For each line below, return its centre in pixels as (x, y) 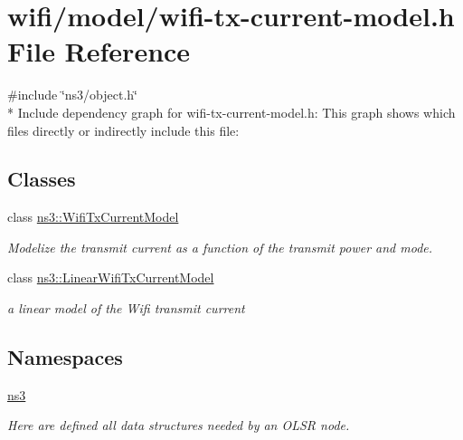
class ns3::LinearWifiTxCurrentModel (111, 277)
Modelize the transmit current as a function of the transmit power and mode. (220, 247)
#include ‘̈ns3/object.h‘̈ (72, 95)
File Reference (99, 51)
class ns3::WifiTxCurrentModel (93, 217)
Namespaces (65, 357)
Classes (42, 179)
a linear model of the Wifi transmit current (126, 308)
